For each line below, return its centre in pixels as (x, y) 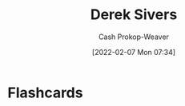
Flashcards (45, 92)
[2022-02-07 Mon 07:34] (134, 52)
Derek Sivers (134, 15)
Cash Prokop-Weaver (134, 37)
